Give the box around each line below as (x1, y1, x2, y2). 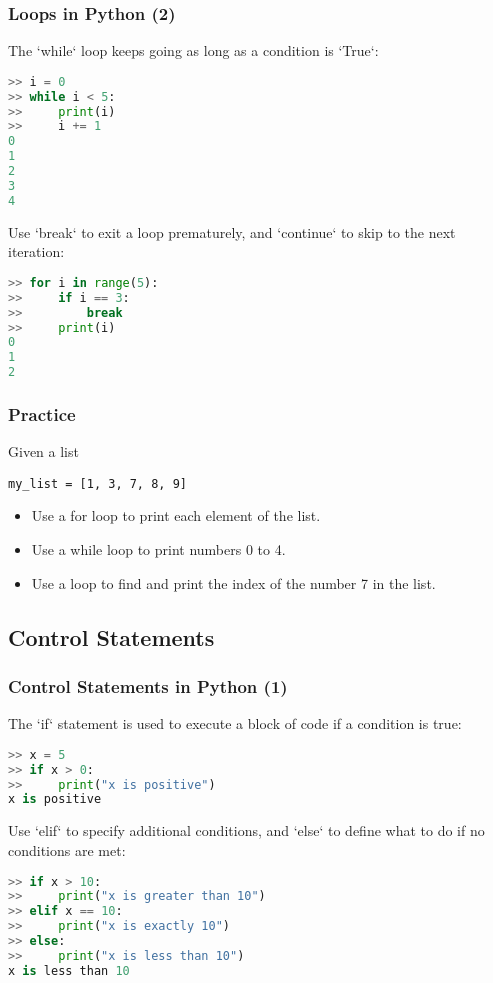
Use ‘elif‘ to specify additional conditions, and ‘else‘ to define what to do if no (8, 820, 485, 841)
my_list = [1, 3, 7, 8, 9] (8, 476, 187, 491)
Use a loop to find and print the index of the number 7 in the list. (31, 572, 436, 593)
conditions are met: (8, 839, 126, 860)
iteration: (8, 241, 65, 262)
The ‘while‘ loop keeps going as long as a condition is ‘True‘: (8, 40, 379, 61)
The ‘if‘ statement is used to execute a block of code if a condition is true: (8, 713, 462, 734)
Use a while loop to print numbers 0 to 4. (31, 539, 286, 560)
